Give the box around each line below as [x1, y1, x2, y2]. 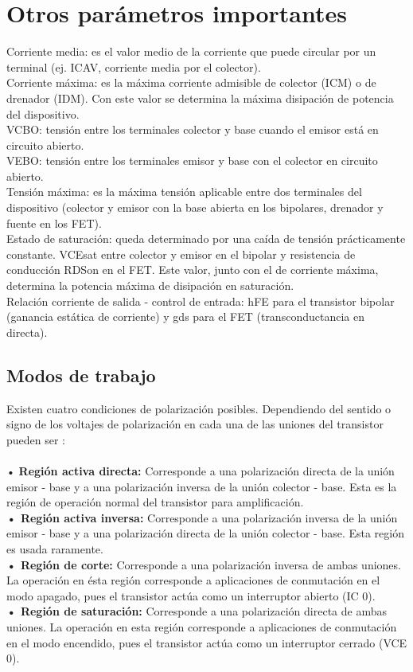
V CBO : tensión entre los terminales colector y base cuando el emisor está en [6, 121, 379, 138]
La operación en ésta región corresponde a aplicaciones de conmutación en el [6, 572, 380, 588]
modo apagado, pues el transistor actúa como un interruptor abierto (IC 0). [6, 587, 376, 604]
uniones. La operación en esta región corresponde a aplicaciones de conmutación [6, 618, 397, 635]
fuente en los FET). [6, 214, 102, 231]
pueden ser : [6, 431, 66, 447]
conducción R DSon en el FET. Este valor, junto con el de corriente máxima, [6, 261, 379, 278]
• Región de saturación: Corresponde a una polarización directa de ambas [6, 603, 387, 619]
